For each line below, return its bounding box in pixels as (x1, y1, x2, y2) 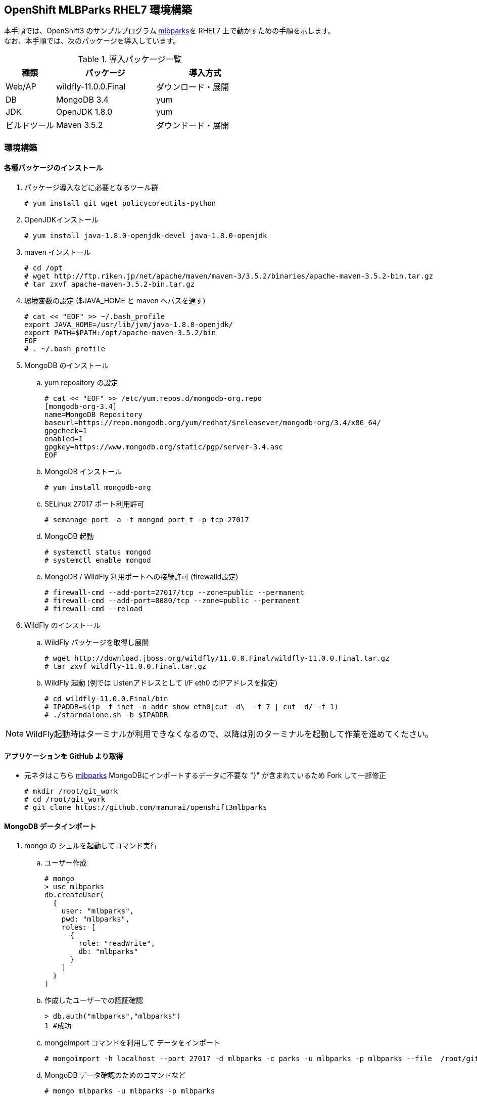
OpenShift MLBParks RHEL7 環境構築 (4, 4, 192, 16)
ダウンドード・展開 (156, 120, 229, 131)
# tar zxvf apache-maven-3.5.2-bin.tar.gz (24, 280, 195, 289)
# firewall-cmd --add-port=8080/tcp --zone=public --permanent (44, 597, 300, 605)
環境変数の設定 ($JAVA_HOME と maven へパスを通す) (24, 296, 206, 305)
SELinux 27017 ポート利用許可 (44, 499, 145, 509)
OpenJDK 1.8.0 (56, 107, 113, 117)
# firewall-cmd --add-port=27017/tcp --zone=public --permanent (44, 588, 305, 597)
